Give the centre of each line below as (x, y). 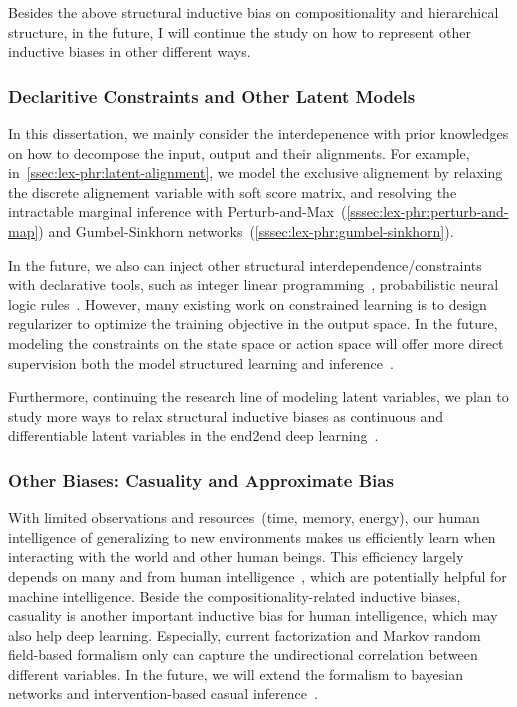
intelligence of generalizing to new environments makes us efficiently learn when (252, 536)
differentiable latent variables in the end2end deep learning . (193, 435)
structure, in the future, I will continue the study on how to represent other (239, 31)
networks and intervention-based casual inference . (163, 693)
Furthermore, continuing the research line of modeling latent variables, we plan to (258, 396)
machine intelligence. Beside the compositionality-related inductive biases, (234, 595)
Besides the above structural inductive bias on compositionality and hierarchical (253, 12)
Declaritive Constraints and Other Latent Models (212, 95)
